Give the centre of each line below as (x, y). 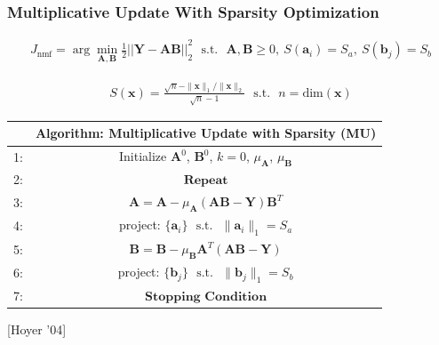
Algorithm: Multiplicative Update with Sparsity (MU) (206, 133)
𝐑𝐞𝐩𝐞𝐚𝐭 (206, 181)
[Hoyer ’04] (37, 329)
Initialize (143, 156)
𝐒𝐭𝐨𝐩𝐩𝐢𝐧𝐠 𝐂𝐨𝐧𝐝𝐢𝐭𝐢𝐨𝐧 (206, 297)
